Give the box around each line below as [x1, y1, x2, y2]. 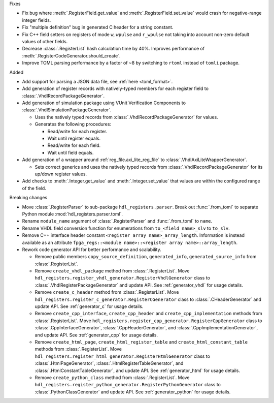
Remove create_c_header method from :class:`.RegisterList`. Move [35, 289, 179, 295]
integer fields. [22, 17, 51, 23]
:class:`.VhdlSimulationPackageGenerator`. [22, 107, 112, 113]
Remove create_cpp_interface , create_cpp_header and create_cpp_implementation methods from [35, 311, 262, 317]
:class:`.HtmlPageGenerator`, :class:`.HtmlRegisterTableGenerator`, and [35, 360, 184, 366]
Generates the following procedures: [35, 121, 112, 127]
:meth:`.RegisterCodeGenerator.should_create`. [22, 52, 121, 58]
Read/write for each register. [47, 128, 108, 134]
